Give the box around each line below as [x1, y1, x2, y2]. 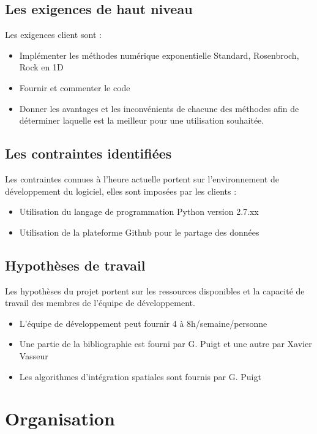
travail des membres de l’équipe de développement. [5, 296, 195, 309]
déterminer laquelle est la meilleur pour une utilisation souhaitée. [19, 114, 264, 127]
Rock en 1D [19, 61, 64, 73]
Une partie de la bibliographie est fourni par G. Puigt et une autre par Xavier [19, 337, 312, 350]
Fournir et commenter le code [19, 81, 130, 94]
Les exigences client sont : [5, 28, 102, 41]
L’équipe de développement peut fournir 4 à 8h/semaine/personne [19, 316, 267, 329]
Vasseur [19, 349, 48, 362]
